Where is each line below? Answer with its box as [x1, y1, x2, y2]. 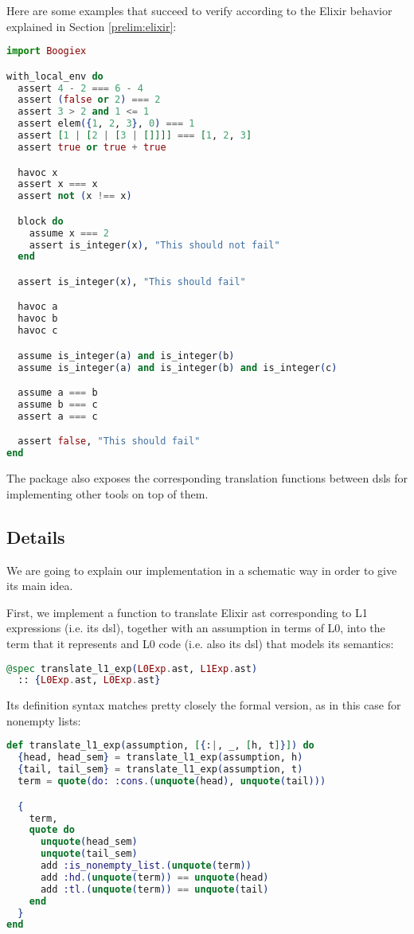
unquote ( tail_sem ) [40, 848, 138, 860]
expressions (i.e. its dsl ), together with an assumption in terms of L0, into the [6, 619, 385, 636]
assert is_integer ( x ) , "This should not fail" [29, 239, 280, 251]
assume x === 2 [29, 227, 109, 239]
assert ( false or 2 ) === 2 [18, 94, 161, 106]
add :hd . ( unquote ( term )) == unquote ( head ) [40, 871, 269, 883]
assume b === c [18, 399, 98, 411]
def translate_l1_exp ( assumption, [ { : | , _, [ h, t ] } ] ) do [6, 740, 314, 752]
